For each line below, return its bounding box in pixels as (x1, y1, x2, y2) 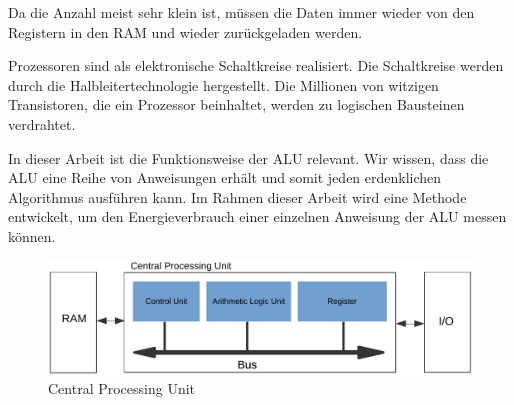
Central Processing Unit (48, 378, 196, 399)
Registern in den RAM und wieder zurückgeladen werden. (8, 21, 363, 42)
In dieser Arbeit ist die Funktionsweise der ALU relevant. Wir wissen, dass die (8, 147, 489, 168)
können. (8, 225, 56, 246)
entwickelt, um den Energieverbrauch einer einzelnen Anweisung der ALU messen (8, 206, 507, 227)
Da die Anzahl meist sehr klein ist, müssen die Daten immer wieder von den (8, 2, 475, 22)
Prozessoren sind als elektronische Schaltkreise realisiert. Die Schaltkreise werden (8, 55, 504, 76)
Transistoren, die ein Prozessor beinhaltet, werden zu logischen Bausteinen (8, 94, 465, 115)
